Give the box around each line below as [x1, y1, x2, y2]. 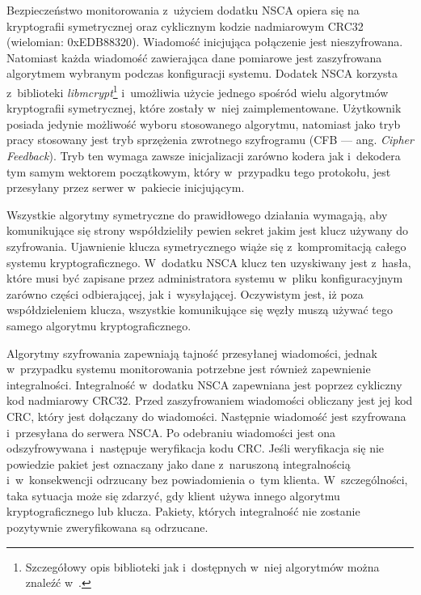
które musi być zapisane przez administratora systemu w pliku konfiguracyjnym [6, 270, 403, 287]
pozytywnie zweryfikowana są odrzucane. [6, 519, 208, 536]
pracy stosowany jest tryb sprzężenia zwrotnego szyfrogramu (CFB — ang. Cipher [6, 131, 414, 148]
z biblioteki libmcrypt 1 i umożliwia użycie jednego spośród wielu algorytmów [6, 81, 389, 100]
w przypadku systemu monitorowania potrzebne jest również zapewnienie [6, 360, 371, 377]
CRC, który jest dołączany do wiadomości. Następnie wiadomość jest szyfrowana [6, 407, 406, 424]
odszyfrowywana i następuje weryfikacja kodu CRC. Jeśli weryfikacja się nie [6, 440, 385, 457]
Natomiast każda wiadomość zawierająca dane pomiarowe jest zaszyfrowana [6, 49, 382, 66]
